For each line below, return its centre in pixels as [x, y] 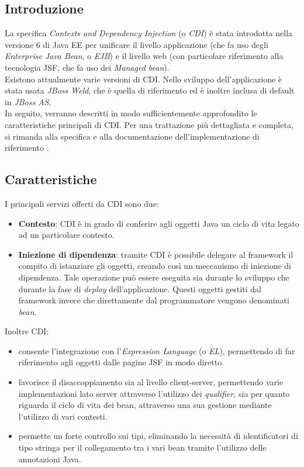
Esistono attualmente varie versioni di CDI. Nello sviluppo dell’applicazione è [144, 79]
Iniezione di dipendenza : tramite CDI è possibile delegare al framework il [156, 254]
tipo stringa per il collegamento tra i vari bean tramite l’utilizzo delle [142, 447]
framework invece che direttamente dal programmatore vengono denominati [154, 300]
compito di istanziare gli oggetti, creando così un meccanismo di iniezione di [155, 266]
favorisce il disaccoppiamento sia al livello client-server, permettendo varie [151, 382]
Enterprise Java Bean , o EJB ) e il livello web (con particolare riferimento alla [144, 56]
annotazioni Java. [50, 459]
